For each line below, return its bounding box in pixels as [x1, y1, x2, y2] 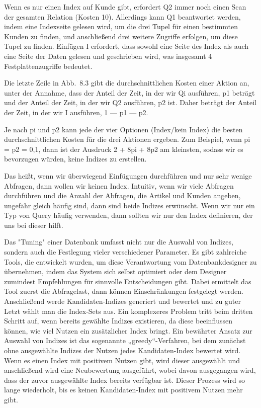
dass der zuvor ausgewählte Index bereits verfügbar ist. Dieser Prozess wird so [4, 374, 245, 385]
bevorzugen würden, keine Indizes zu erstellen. [4, 153, 147, 164]
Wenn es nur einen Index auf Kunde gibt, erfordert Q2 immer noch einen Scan [4, 2, 246, 12]
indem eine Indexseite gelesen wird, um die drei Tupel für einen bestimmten [4, 21, 238, 32]
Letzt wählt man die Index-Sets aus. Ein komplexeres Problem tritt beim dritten [4, 305, 253, 316]
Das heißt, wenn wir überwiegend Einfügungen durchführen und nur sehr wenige [4, 170, 252, 181]
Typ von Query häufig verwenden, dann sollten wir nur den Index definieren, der [4, 210, 253, 220]
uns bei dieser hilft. [4, 219, 63, 230]
